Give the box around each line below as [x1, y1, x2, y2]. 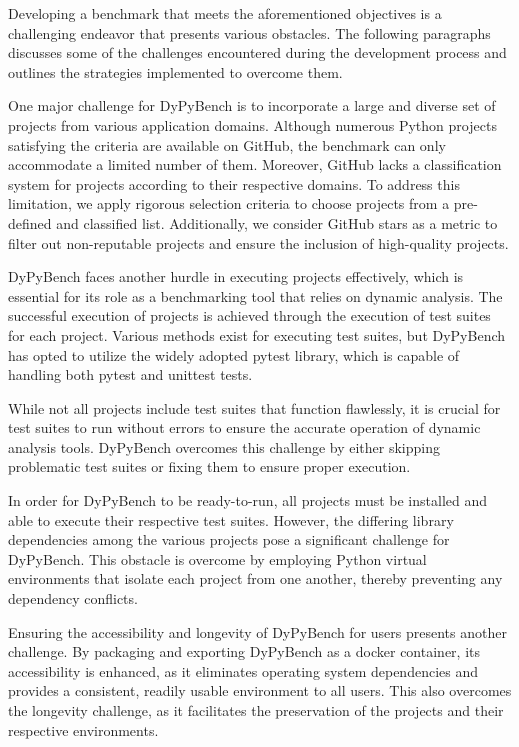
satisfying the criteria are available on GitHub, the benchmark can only [8, 134, 446, 155]
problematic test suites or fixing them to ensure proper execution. [8, 456, 411, 477]
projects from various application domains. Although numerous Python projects [8, 114, 497, 135]
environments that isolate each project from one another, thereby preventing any [8, 568, 503, 589]
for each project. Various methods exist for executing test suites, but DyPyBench [8, 324, 506, 345]
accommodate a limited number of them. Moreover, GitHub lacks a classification [8, 154, 502, 175]
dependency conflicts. [8, 588, 138, 609]
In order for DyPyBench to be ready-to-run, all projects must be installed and [8, 490, 488, 511]
